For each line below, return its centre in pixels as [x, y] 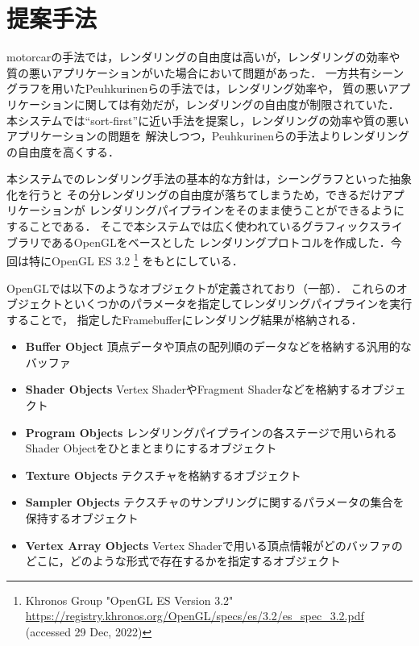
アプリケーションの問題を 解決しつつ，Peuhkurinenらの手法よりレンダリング [208, 136]
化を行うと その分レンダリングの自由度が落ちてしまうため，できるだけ [194, 194]
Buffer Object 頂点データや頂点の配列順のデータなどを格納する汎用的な [218, 346]
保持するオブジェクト [82, 518]
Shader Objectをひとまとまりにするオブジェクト [151, 448]
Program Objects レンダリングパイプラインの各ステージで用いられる [211, 432]
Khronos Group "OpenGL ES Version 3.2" [129, 600]
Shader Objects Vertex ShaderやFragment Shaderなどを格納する [193, 389]
